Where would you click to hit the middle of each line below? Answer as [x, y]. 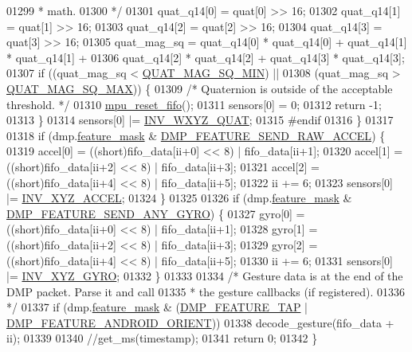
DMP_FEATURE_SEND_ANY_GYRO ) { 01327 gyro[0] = [156, 213]
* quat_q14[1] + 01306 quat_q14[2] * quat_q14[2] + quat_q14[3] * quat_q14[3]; [206, 57]
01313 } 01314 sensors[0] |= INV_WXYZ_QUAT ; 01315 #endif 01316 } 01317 [200, 120]
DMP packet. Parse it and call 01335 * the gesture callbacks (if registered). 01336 [206, 291]
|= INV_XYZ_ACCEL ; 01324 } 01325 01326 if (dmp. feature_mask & [179, 198]
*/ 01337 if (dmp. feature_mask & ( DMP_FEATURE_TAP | [157, 307]
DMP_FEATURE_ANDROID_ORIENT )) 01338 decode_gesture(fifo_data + [200, 322]
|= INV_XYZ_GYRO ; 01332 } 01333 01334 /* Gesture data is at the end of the [205, 276]
